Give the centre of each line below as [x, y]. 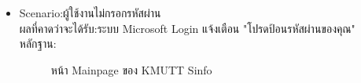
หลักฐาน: [38, 43]
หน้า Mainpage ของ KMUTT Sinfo [131, 69]
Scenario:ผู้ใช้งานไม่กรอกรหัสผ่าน [90, 13]
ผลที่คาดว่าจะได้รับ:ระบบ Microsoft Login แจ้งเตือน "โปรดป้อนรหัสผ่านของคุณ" [187, 28]
